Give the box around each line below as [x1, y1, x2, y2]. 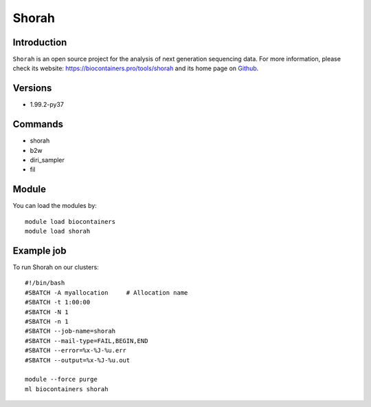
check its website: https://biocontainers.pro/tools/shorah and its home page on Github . [12, 64, 259, 72]
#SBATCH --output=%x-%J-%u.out [25, 356, 131, 364]
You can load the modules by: [12, 202, 98, 210]
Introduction [12, 36, 67, 48]
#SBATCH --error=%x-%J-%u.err [25, 346, 127, 355]
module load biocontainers [25, 218, 116, 225]
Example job [12, 244, 67, 256]
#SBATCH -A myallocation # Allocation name [25, 289, 188, 296]
